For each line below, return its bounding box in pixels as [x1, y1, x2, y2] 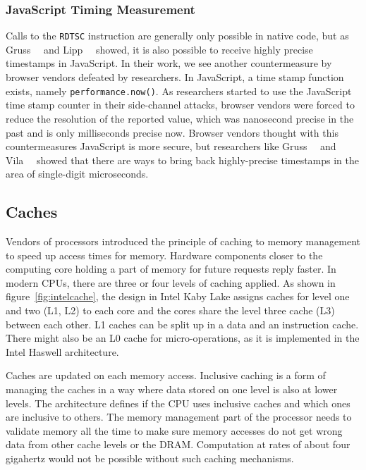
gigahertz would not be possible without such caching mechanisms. [6, 450, 294, 465]
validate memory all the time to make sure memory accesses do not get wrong [6, 423, 343, 438]
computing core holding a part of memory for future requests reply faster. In [6, 261, 336, 276]
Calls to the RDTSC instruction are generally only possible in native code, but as [6, 28, 349, 43]
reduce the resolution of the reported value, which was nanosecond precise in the [6, 111, 354, 125]
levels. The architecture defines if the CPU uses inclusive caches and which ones [6, 395, 350, 410]
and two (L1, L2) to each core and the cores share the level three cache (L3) [6, 303, 335, 318]
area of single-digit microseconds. [6, 166, 149, 181]
